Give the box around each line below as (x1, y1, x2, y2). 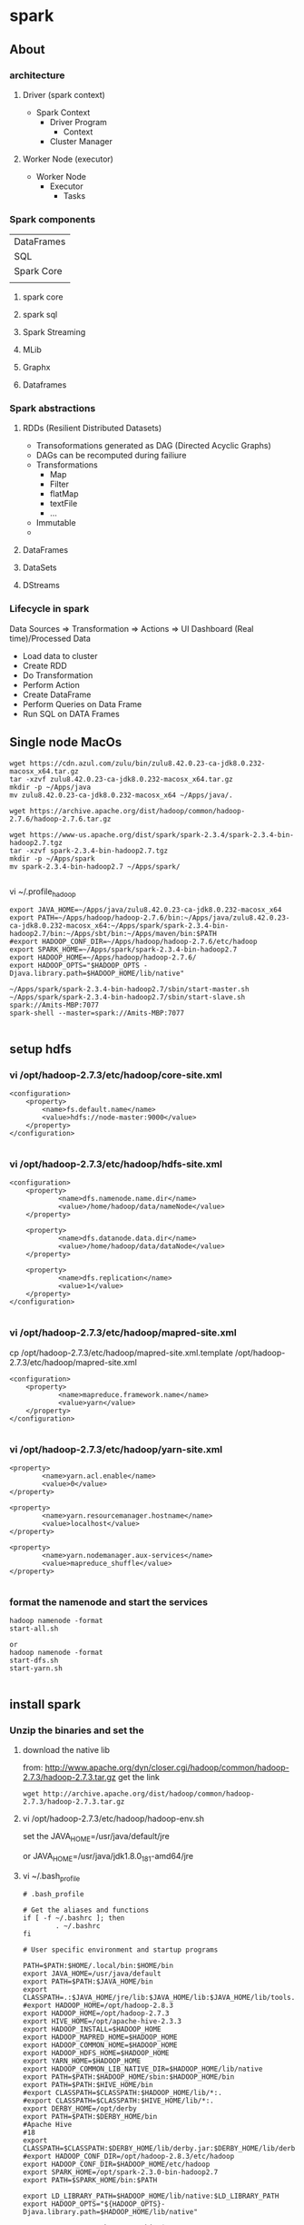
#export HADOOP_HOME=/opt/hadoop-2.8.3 (22, 2001, 174, 2011)
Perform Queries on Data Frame (22, 698, 142, 709)
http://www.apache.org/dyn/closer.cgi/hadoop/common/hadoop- (44, 1762, 289, 1773)
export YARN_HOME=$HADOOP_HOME (22, 2057, 142, 2066)
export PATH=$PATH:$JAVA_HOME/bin (22, 1977, 153, 1986)
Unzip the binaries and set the (9, 1724, 144, 1737)
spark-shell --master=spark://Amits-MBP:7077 (9, 1009, 184, 1018)
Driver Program (49, 116, 107, 127)
